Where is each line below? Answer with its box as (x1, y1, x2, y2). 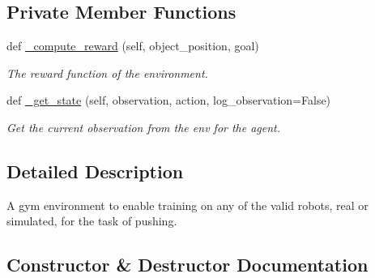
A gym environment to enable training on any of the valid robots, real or (6, 196, 369, 213)
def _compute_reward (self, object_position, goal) (6, 37, 259, 54)
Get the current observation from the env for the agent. (6, 118, 281, 135)
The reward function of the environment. (6, 64, 208, 81)
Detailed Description (6, 158, 184, 183)
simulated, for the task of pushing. (6, 212, 177, 229)
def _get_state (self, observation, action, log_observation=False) (6, 92, 331, 109)
